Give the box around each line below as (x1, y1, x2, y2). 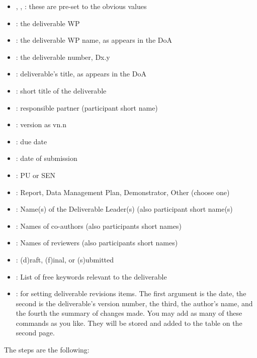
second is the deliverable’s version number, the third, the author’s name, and (16, 298, 253, 308)
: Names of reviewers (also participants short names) (16, 237, 178, 248)
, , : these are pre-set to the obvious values (16, 1, 147, 11)
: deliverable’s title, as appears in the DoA (16, 68, 146, 79)
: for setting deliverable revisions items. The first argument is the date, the (16, 288, 246, 299)
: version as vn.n (16, 119, 66, 130)
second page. (16, 327, 55, 338)
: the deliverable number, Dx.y (16, 51, 110, 62)
